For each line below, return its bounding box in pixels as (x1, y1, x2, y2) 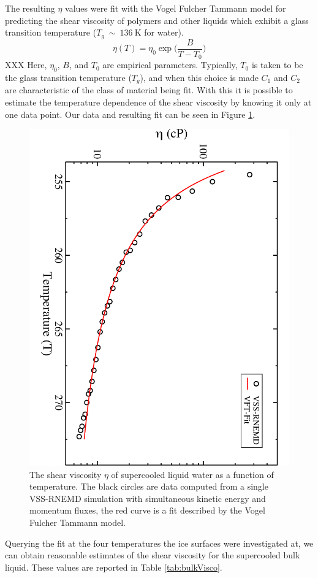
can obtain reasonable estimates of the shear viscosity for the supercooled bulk (5, 549, 300, 561)
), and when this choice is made (140, 71, 259, 83)
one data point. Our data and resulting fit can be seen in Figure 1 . (5, 107, 256, 120)
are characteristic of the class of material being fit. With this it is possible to (5, 83, 293, 96)
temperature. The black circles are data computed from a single (29, 480, 268, 493)
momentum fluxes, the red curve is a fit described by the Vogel (29, 504, 265, 517)
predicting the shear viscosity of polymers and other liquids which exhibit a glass (5, 13, 309, 26)
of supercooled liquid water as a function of (111, 468, 274, 480)
